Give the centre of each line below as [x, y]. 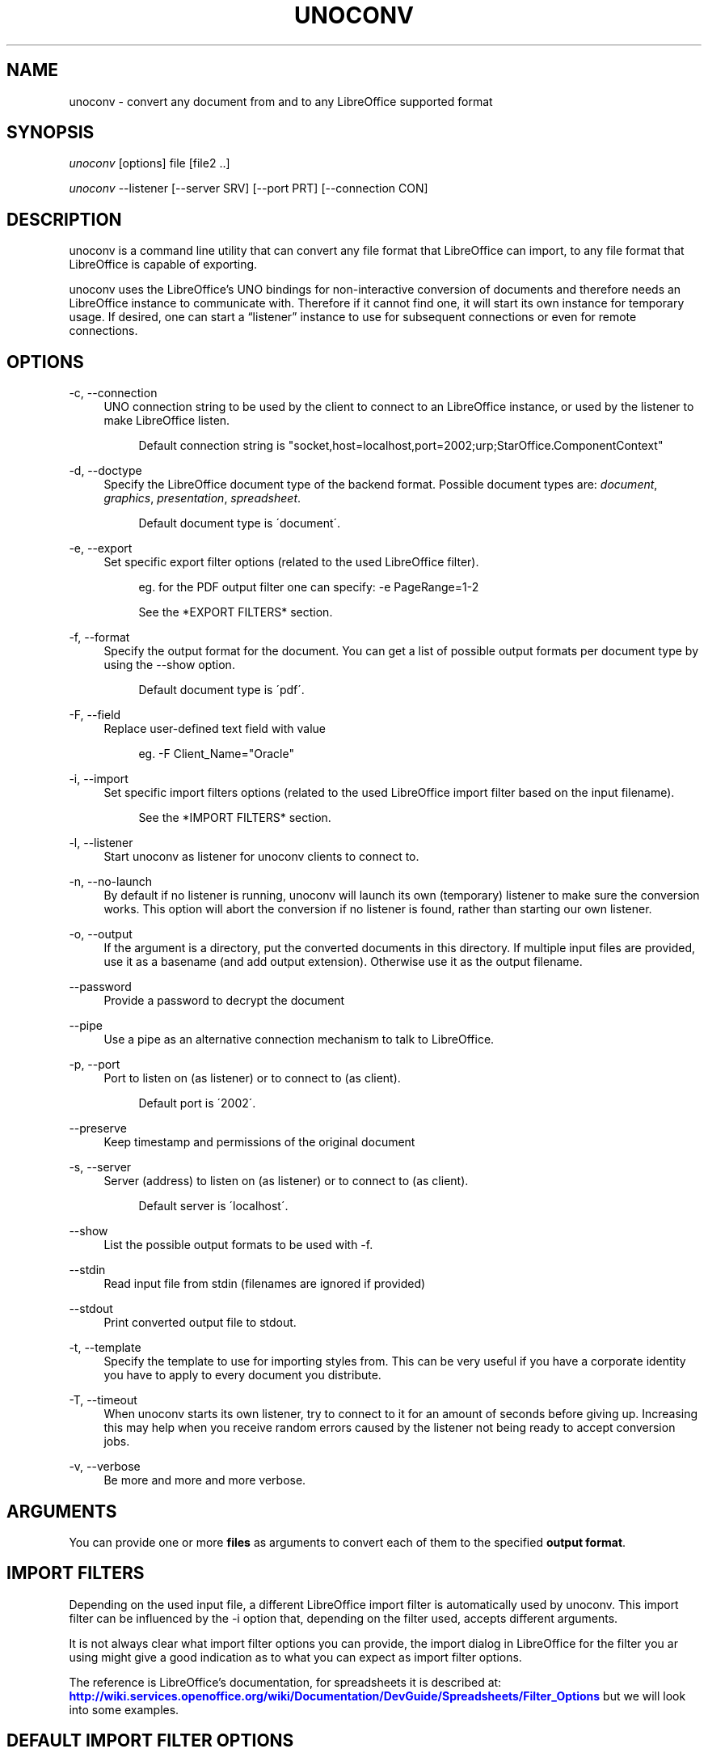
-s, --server [100, 1167]
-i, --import [99, 779]
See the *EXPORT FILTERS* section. [236, 612]
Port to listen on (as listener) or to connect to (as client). [252, 1078]
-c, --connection [113, 393]
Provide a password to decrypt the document [224, 1001]
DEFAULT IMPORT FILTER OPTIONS [150, 1741]
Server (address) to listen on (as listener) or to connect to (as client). [286, 1181]
